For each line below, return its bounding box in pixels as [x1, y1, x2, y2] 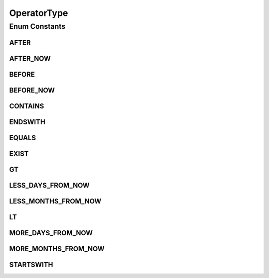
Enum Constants [9, 22, 66, 31]
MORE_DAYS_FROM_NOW [9, 229, 93, 237]
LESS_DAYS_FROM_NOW [9, 181, 90, 189]
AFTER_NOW [9, 54, 51, 63]
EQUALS [9, 133, 36, 142]
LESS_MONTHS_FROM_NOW [9, 197, 102, 205]
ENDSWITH [9, 117, 46, 126]
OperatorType [9, 7, 68, 18]
